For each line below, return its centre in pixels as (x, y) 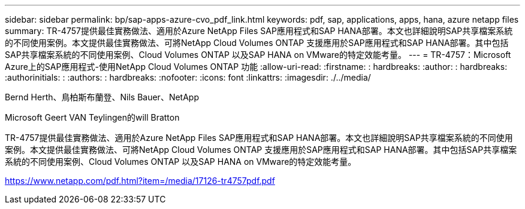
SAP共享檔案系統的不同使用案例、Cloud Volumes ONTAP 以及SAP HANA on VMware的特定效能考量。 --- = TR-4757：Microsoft (258, 55)
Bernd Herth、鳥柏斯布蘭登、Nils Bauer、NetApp (102, 97)
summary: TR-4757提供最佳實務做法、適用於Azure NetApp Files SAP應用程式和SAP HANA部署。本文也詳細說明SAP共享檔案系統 (259, 31)
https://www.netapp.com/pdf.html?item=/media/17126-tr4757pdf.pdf (140, 181)
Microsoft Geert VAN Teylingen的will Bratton (92, 117)
